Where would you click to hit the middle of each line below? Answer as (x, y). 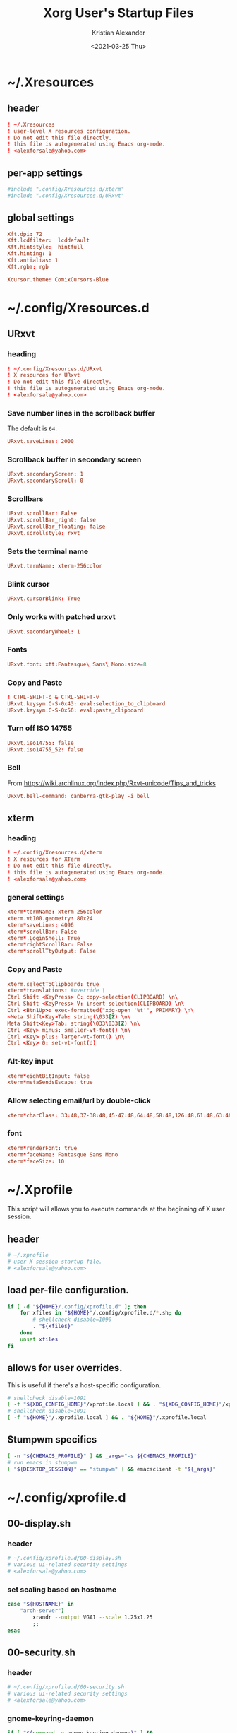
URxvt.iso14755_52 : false (45, 750)
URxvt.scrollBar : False (42, 514)
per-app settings (45, 173)
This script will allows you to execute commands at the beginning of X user (116, 1209)
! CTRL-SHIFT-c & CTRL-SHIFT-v (53, 697)
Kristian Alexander (119, 33)
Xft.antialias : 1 (33, 260)
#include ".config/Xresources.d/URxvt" (66, 196)
